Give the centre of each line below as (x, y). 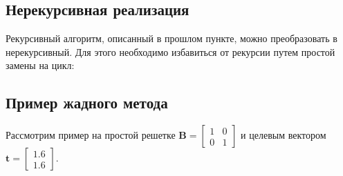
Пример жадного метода (87, 102)
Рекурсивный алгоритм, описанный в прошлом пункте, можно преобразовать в (171, 38)
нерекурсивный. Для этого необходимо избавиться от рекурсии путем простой (170, 51)
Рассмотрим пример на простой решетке (91, 135)
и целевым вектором (284, 135)
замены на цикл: (40, 65)
